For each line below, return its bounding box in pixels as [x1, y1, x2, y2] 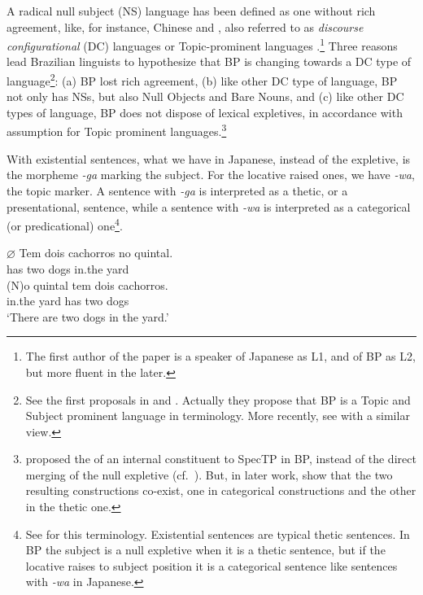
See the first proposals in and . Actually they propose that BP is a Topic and [25, 391, 411, 408]
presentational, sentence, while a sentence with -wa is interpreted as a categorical [7, 198, 411, 215]
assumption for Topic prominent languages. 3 [7, 120, 227, 140]
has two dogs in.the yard [7, 260, 129, 277]
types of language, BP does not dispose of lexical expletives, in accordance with [7, 103, 403, 120]
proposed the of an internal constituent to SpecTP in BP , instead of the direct [25, 450, 416, 467]
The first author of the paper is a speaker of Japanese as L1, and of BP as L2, [25, 348, 416, 365]
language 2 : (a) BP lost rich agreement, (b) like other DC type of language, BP [7, 70, 398, 89]
